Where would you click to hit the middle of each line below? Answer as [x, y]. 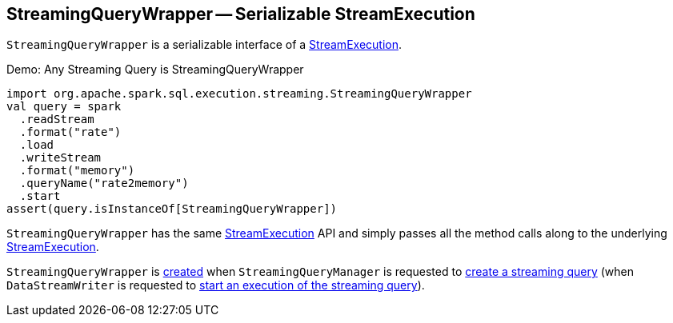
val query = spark [64, 107]
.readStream [57, 120]
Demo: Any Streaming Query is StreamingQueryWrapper [155, 70]
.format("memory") [77, 171]
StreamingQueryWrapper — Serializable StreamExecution [241, 14]
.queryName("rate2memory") [104, 183]
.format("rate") [70, 132]
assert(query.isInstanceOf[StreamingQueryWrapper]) [172, 209]
